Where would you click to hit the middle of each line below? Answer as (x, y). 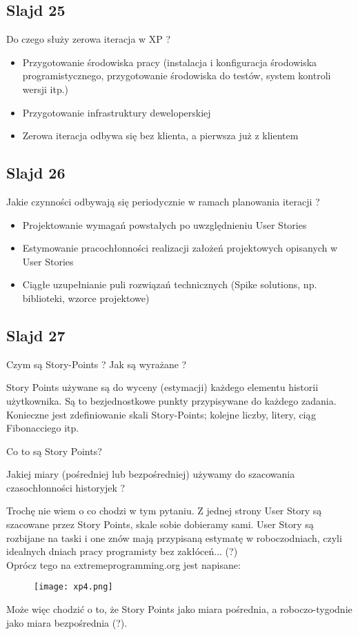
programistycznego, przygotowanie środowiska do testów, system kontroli (177, 75)
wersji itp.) (46, 89)
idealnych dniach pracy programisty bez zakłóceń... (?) (122, 551)
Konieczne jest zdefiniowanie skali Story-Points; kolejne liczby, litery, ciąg (161, 414)
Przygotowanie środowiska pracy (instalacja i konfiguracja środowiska (170, 62)
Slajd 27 (36, 335)
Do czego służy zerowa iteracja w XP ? (89, 39)
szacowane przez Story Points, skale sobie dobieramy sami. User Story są (160, 524)
